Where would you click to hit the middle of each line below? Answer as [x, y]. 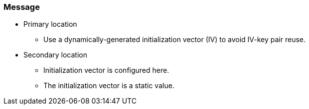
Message [22, 7]
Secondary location [55, 55]
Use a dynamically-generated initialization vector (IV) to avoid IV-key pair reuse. [174, 40]
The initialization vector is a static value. [109, 86]
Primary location [50, 24]
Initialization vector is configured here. [106, 70]
